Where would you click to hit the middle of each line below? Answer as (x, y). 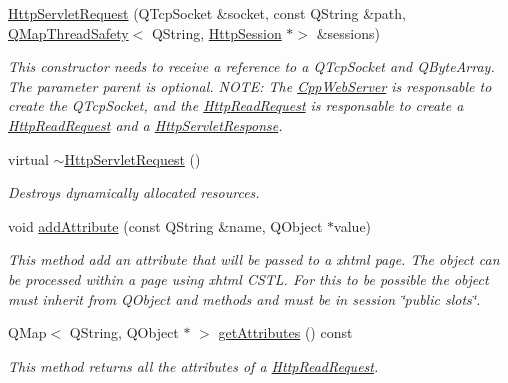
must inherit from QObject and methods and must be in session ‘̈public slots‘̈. (244, 298)
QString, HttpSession (216, 32)
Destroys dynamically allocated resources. (134, 192)
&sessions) (348, 32)
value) (353, 225)
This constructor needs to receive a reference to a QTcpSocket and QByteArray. (251, 66)
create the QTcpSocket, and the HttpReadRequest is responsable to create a (236, 105)
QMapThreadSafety (68, 32)
